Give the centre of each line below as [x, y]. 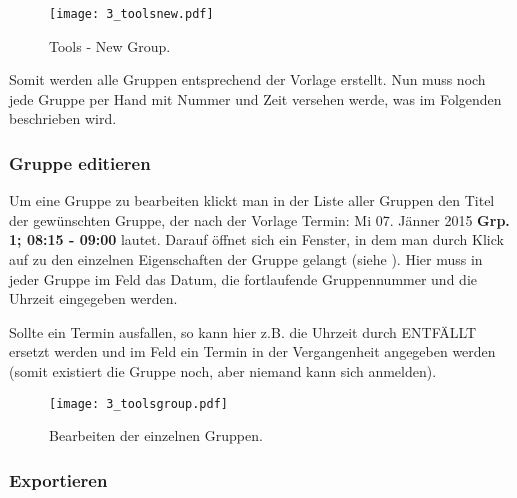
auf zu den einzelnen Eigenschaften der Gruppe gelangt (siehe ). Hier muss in [246, 259]
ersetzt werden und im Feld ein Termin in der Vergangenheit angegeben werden [252, 351]
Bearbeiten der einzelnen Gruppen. [156, 435]
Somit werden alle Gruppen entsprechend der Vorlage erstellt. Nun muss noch [247, 79]
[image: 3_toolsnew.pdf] [131, 14]
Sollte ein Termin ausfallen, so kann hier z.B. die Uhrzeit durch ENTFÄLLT [243, 331]
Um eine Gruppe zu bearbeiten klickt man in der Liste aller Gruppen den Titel [252, 200]
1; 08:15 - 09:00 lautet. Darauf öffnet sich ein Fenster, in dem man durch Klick [256, 239]
